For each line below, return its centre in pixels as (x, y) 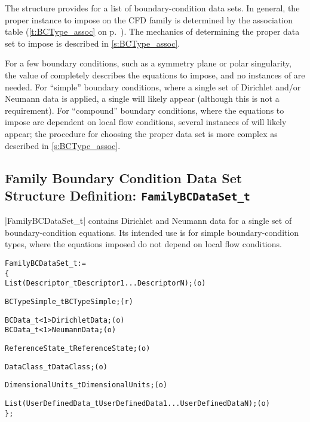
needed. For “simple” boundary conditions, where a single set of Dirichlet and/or (153, 86)
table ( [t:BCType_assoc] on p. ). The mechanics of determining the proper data (152, 31)
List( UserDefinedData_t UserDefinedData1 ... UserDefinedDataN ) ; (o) (137, 403)
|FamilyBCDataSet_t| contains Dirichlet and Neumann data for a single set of (148, 221)
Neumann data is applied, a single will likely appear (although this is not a (142, 98)
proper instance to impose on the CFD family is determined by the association (149, 19)
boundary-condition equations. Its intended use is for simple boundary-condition (152, 232)
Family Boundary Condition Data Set (124, 177)
